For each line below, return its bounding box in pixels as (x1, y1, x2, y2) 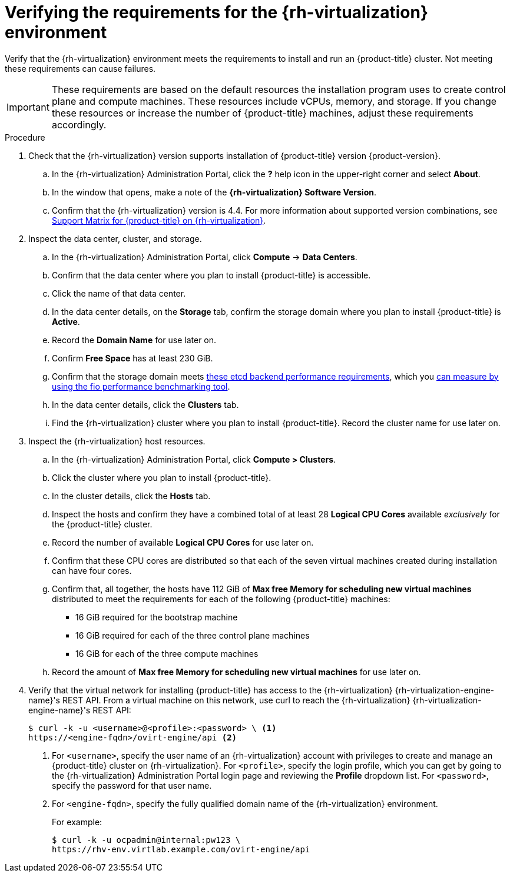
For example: (52, 816, 102, 827)
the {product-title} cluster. (52, 519, 153, 529)
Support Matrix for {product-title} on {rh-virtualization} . (52, 215, 266, 225)
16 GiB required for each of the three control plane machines (75, 630, 310, 640)
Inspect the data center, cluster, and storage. (28, 233, 202, 244)
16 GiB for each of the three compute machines (75, 648, 259, 659)
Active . (52, 316, 80, 327)
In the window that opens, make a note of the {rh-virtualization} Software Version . (52, 187, 377, 197)
